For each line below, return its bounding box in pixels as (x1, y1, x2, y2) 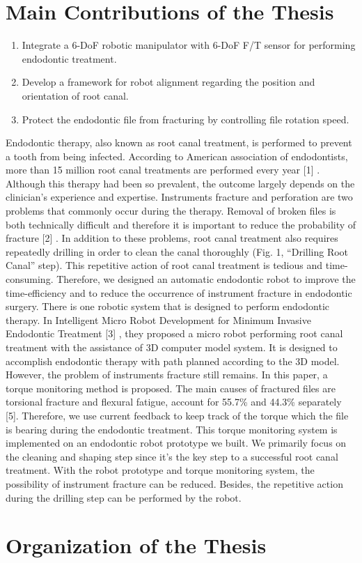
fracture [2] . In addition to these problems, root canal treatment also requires (6, 231, 338, 245)
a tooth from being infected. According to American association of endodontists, (6, 148, 348, 163)
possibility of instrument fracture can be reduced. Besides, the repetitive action (6, 476, 343, 491)
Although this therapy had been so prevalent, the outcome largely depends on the (6, 176, 355, 190)
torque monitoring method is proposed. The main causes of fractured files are (6, 380, 336, 395)
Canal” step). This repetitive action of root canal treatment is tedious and (6, 258, 323, 272)
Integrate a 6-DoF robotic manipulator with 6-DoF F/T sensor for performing (22, 38, 356, 52)
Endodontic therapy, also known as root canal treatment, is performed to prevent (6, 135, 352, 150)
